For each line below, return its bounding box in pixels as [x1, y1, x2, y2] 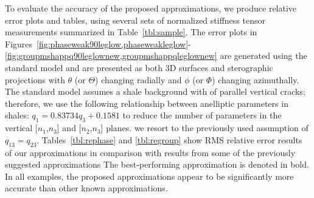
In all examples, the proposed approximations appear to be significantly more [5, 169, 294, 182]
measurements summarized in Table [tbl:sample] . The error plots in [5, 26, 257, 38]
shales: [5, 109, 29, 121]
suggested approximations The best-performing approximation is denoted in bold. [5, 158, 309, 171]
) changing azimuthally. [212, 73, 299, 86]
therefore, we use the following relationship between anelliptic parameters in [5, 97, 288, 109]
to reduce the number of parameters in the [122, 109, 282, 121]
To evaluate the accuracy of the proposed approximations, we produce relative [5, 2, 297, 14]
